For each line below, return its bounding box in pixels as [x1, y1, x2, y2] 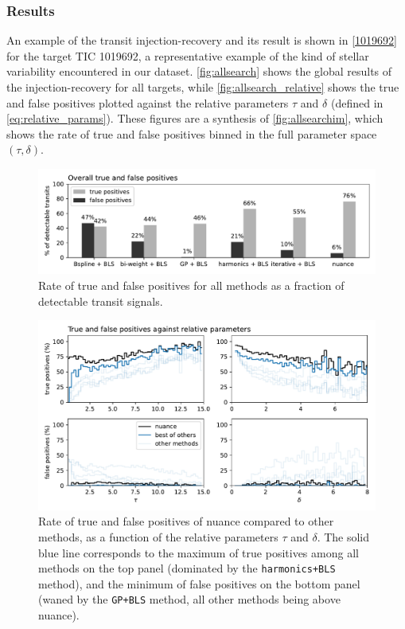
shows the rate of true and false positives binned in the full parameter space [6, 125, 377, 142]
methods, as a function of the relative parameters [38, 528, 278, 545]
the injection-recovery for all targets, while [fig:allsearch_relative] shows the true [6, 79, 399, 95]
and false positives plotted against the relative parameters [6, 94, 289, 111]
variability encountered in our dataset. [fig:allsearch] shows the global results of [6, 63, 392, 80]
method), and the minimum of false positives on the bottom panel [38, 575, 360, 592]
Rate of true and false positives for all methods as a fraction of [38, 277, 345, 294]
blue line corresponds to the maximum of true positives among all [38, 544, 359, 561]
